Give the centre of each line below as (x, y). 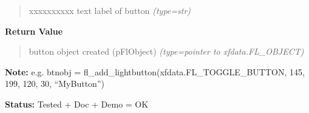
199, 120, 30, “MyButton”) (55, 84)
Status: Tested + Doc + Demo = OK (77, 104)
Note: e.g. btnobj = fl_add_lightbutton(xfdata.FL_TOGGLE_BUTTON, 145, (155, 71)
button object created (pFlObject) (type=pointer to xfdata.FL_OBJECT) (166, 51)
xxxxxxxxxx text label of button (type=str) (110, 10)
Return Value (34, 31)
